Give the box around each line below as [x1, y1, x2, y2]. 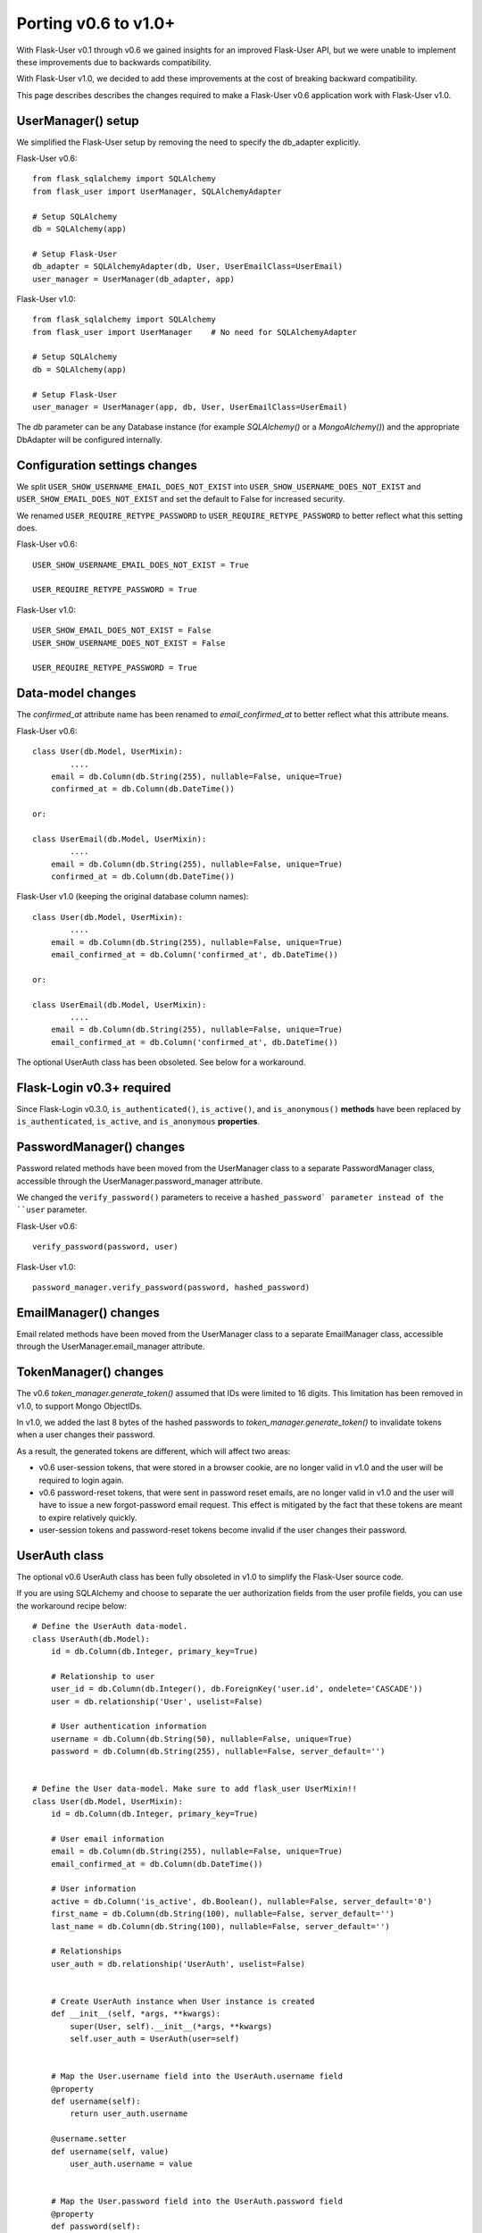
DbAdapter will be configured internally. [16, 434, 162, 445]
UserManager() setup [16, 113, 139, 129]
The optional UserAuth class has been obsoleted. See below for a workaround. [16, 1057, 306, 1067]
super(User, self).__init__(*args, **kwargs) [70, 2021, 272, 2031]
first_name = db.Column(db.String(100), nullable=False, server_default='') [50, 1909, 395, 1919]
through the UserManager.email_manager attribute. [16, 1341, 205, 1352]
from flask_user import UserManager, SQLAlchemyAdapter [32, 186, 282, 197]
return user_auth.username [70, 2109, 188, 2119]
